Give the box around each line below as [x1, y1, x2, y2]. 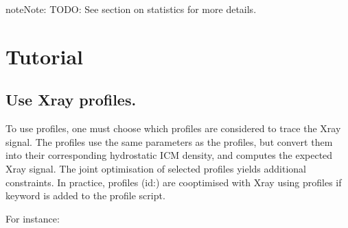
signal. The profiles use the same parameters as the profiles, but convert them [5, 134, 333, 149]
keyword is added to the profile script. [5, 188, 165, 203]
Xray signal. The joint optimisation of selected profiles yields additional [5, 161, 306, 175]
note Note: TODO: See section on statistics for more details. [5, 2, 257, 16]
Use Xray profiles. [5, 89, 137, 110]
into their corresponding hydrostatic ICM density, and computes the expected [5, 148, 333, 162]
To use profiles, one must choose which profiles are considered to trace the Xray [5, 121, 341, 136]
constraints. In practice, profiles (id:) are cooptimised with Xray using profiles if [5, 175, 342, 189]
